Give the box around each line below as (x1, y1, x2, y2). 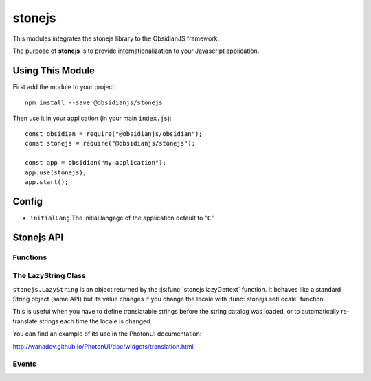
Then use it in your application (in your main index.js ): (12, 114, 172, 122)
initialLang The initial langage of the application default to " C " (30, 213, 214, 222)
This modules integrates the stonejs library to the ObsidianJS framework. (12, 34, 220, 43)
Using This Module (12, 65, 95, 76)
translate (12, 316, 38, 325)
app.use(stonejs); (25, 168, 87, 176)
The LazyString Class (12, 271, 86, 281)
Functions (12, 253, 47, 262)
